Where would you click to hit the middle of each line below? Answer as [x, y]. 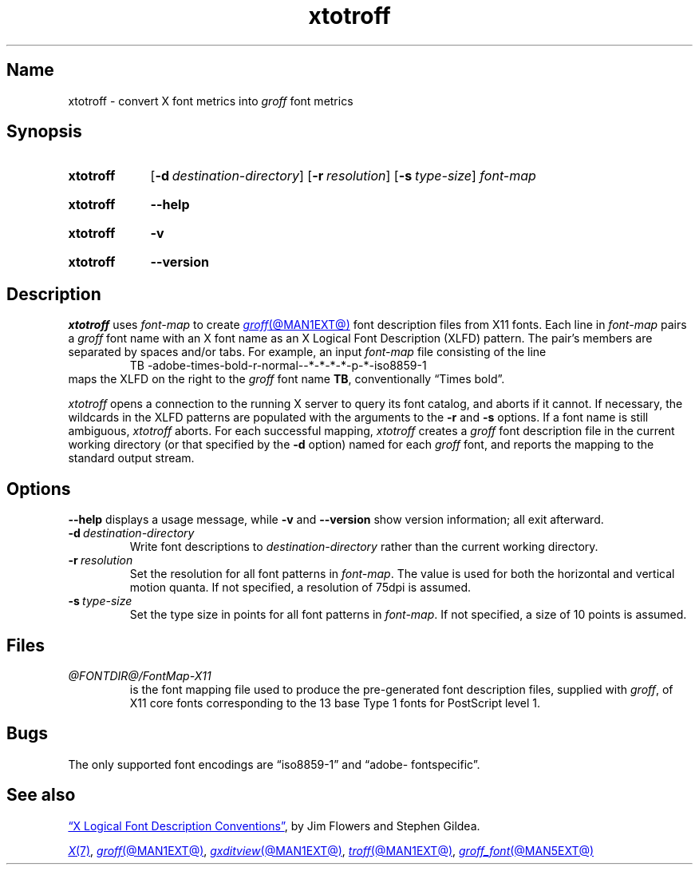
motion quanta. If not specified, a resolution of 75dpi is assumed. [300, 588]
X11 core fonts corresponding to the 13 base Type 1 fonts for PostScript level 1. [335, 703]
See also [41, 795]
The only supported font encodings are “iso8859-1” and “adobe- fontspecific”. [274, 764]
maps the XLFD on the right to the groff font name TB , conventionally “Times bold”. [286, 379]
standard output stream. [131, 458]
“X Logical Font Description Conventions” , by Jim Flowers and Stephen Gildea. [274, 825]
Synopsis [44, 132]
